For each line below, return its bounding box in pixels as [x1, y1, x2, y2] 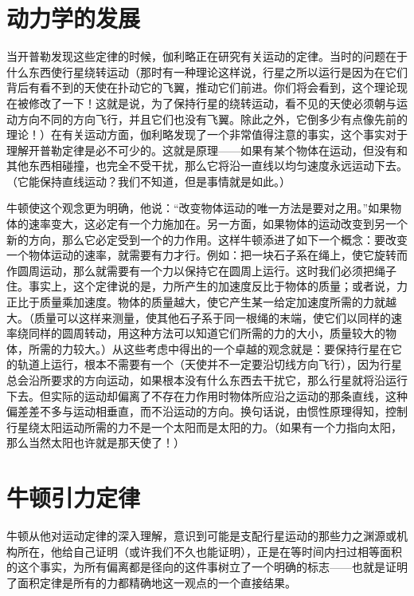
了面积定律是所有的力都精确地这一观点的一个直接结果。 [6, 574, 296, 590]
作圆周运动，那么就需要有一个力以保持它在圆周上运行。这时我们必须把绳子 [6, 262, 396, 278]
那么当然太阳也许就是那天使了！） [6, 434, 185, 451]
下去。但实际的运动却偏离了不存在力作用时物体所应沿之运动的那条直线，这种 [6, 387, 408, 404]
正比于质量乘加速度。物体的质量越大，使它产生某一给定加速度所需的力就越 [6, 294, 396, 310]
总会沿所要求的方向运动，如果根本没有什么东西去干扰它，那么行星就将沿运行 [6, 372, 408, 388]
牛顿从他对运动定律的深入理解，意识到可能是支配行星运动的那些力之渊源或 [6, 527, 396, 544]
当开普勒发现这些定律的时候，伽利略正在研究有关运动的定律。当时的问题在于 [6, 48, 408, 65]
